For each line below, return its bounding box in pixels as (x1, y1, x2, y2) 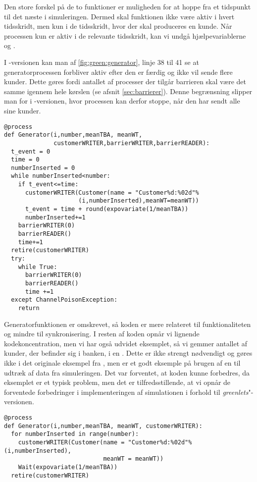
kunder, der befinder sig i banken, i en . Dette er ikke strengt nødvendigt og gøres (4, 348, 253, 358)
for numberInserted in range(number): (11, 430, 139, 438)
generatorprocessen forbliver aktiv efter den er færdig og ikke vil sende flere (4, 66, 233, 77)
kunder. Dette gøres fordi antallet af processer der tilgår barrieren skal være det (4, 76, 246, 87)
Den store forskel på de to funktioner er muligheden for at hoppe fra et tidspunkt (4, 1, 251, 11)
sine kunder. (4, 105, 41, 115)
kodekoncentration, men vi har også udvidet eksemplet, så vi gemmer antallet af (4, 338, 248, 348)
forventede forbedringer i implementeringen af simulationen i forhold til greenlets (4, 386, 249, 397)
